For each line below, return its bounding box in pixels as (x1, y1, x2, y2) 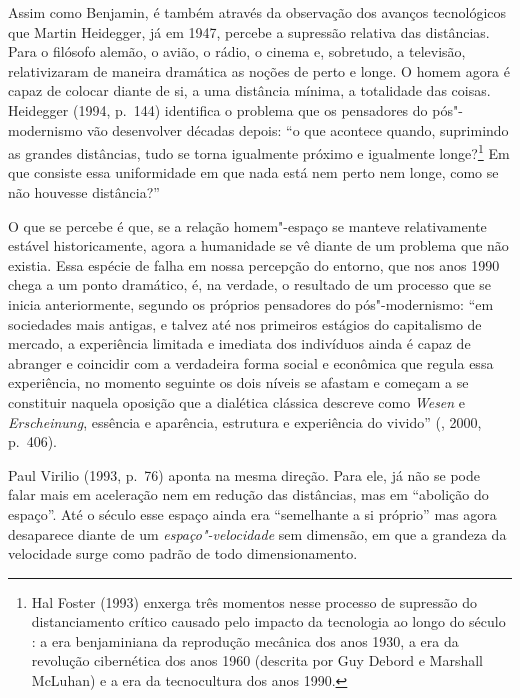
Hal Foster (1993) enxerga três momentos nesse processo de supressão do (31, 591, 477, 612)
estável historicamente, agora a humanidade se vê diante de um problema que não (8, 235, 509, 256)
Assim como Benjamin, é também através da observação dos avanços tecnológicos (8, 2, 507, 22)
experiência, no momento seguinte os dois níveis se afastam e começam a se (8, 372, 469, 393)
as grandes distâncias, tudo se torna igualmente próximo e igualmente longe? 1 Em (8, 140, 510, 163)
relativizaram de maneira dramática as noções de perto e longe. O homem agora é (8, 60, 510, 81)
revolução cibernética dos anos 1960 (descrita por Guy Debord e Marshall (31, 650, 483, 671)
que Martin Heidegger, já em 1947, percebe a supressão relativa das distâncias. (8, 21, 490, 42)
